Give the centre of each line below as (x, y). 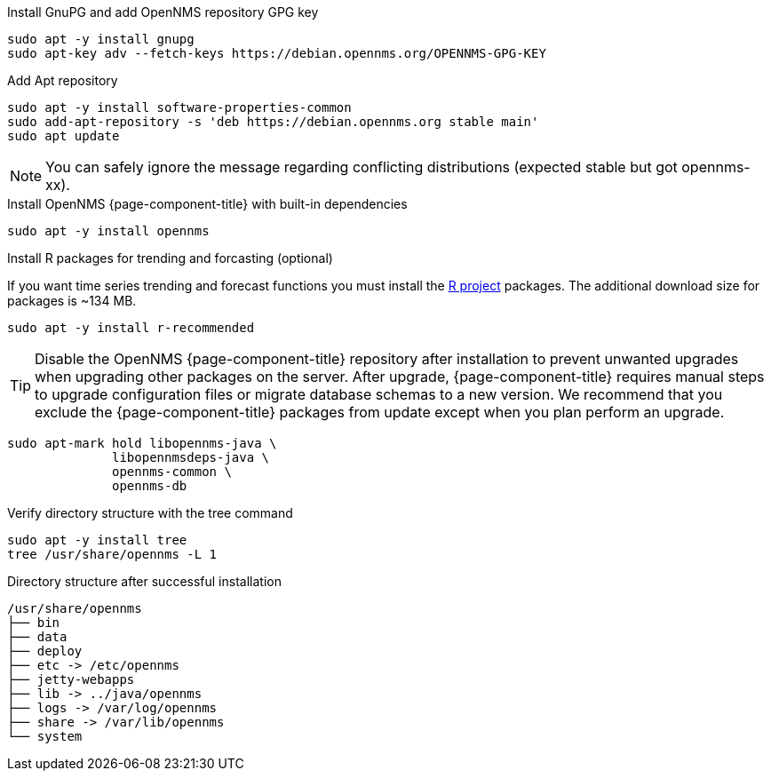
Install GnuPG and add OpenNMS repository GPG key (163, 12)
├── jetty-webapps (71, 679)
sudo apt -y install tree (97, 540)
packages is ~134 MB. (72, 301)
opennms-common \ (172, 472)
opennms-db (150, 486)
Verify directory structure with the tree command (150, 513)
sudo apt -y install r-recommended (131, 328)
